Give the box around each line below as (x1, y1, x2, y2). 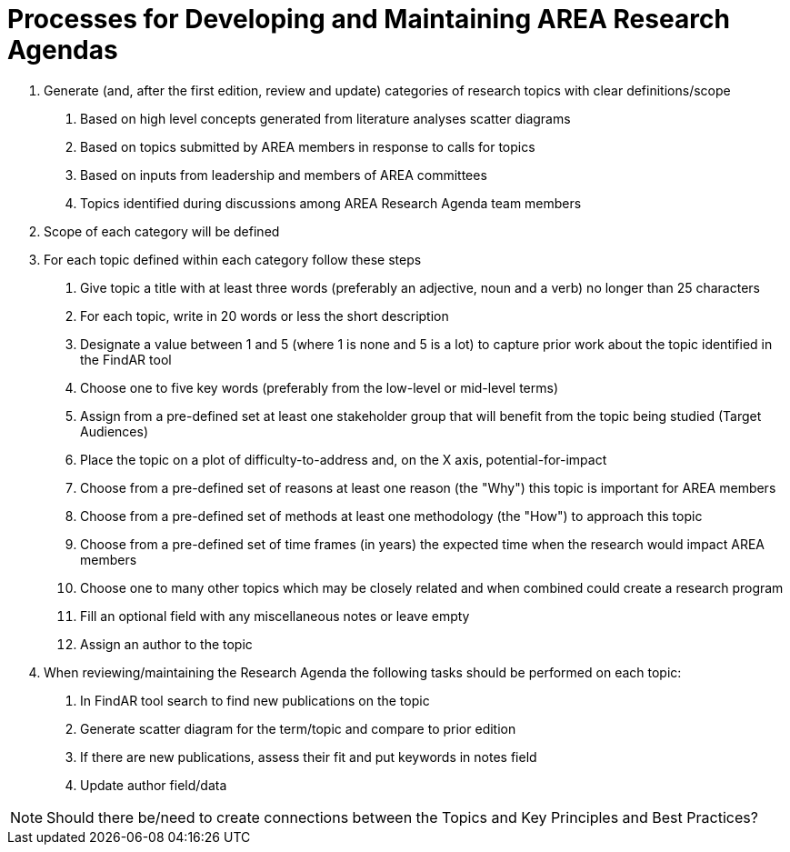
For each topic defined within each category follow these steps (44, 251, 422, 267)
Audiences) (80, 423, 148, 439)
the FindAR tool (80, 351, 172, 367)
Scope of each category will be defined (44, 223, 280, 239)
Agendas (7, 35, 118, 65)
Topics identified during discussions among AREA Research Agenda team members (80, 195, 582, 211)
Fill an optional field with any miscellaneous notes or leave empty (80, 607, 470, 624)
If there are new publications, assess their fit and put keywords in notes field (80, 748, 537, 765)
